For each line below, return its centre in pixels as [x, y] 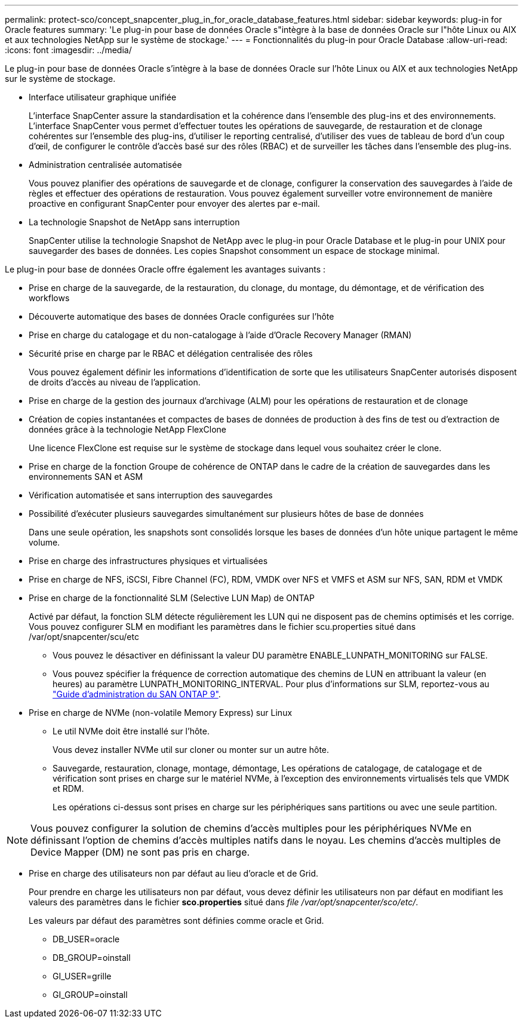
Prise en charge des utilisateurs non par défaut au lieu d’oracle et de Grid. [174, 873]
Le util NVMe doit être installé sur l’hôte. [131, 731]
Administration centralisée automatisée [105, 165]
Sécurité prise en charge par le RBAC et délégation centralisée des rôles [171, 353]
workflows [49, 298]
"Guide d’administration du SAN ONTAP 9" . [137, 694]
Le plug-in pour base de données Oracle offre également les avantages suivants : [165, 269]
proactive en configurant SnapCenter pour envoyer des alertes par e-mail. [174, 203]
